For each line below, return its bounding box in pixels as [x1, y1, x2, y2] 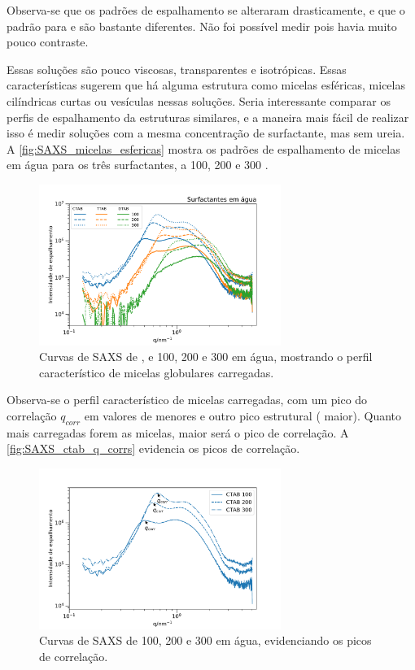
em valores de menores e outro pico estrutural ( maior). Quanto [84, 407, 402, 424]
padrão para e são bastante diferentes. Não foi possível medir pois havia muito [7, 17, 397, 34]
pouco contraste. [7, 33, 89, 50]
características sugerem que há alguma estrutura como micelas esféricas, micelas [7, 76, 405, 94]
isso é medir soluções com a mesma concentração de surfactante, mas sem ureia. [7, 124, 405, 141]
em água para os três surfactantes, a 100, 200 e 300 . [7, 156, 269, 173]
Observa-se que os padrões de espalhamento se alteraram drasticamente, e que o [7, 2, 405, 18]
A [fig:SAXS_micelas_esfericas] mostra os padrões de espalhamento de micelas [7, 140, 400, 157]
